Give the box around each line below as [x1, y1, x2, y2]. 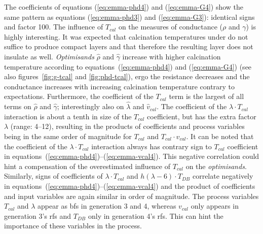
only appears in [191, 200, 239, 211]
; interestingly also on [57, 101, 124, 112]
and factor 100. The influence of [4, 21, 103, 32]
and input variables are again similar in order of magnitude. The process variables [4, 190, 259, 201]
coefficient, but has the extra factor [147, 111, 256, 121]
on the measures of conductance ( [118, 21, 223, 32]
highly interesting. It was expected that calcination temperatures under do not [4, 31, 248, 42]
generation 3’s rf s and [4, 210, 71, 221]
